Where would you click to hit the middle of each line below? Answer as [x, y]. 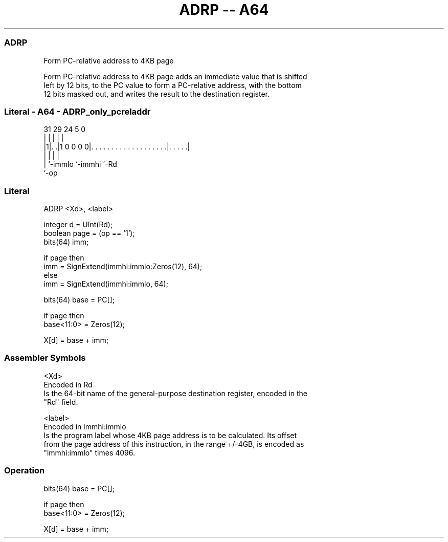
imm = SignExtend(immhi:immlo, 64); [106, 284]
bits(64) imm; [66, 242]
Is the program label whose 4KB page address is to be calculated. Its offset [170, 435]
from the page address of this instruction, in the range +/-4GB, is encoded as [174, 444]
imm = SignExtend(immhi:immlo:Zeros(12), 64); [123, 266]
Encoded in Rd [68, 384]
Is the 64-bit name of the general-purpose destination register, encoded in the [176, 393]
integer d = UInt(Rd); [78, 224]
